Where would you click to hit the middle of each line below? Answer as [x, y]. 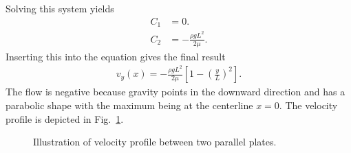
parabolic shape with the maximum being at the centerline [129, 105]
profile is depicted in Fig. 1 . [65, 118]
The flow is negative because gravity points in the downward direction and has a [175, 92]
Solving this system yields [60, 8]
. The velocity [308, 105]
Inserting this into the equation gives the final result [116, 56]
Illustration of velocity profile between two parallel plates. [155, 142]
